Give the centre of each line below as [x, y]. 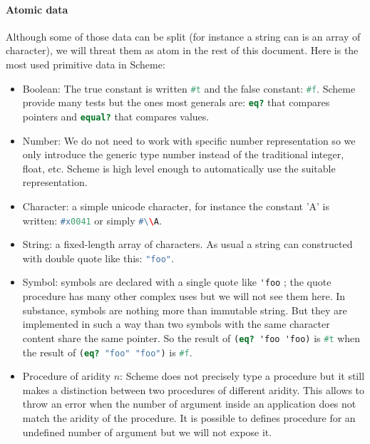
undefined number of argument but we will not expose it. [147, 432]
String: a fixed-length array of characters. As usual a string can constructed [187, 244]
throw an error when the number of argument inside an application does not [189, 404]
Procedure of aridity [67, 376]
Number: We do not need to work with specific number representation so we [189, 140]
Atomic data [37, 9]
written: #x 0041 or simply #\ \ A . [92, 220]
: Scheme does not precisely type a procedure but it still [242, 376]
